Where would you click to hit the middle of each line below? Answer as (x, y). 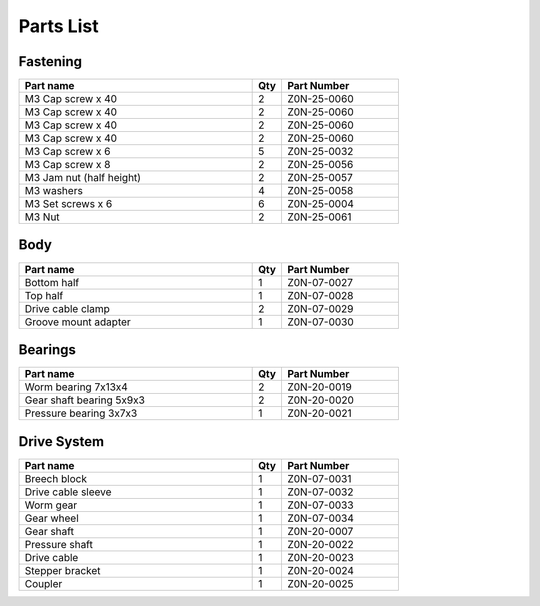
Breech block (55, 478)
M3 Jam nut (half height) (83, 178)
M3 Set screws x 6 (68, 204)
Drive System (61, 441)
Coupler (43, 583)
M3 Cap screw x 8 (67, 165)
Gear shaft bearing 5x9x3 (84, 400)
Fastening (50, 61)
